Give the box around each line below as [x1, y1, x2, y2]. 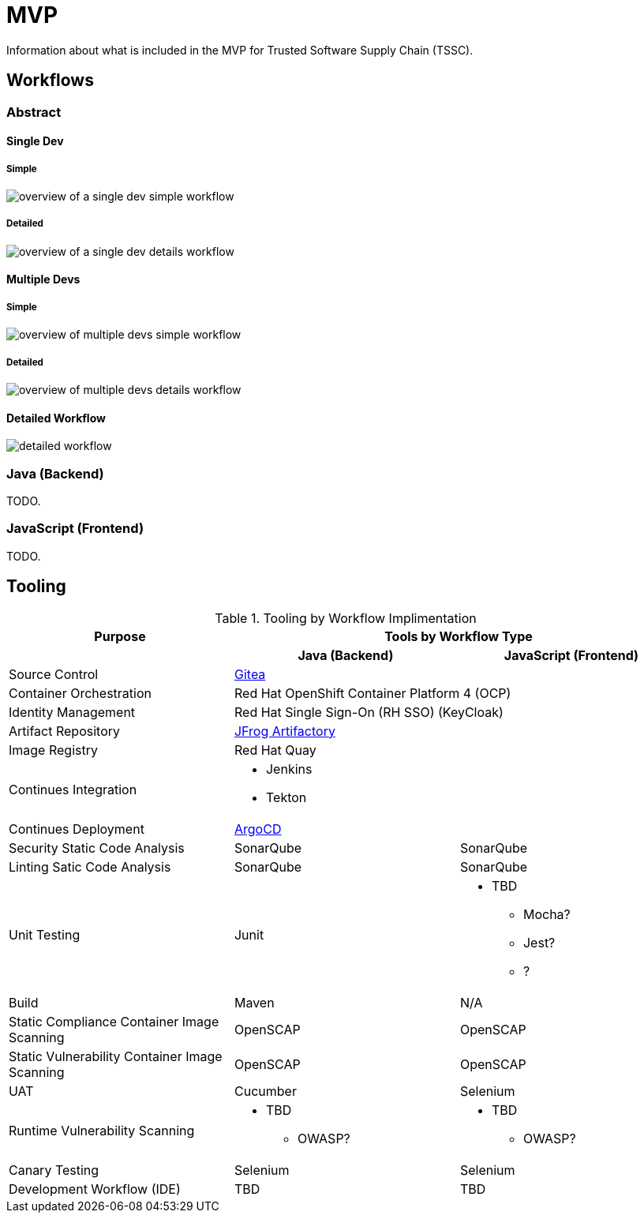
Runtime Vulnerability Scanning [9, 1122, 195, 1138]
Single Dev [6, 134, 64, 148]
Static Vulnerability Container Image [9, 1048, 223, 1064]
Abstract [6, 103, 62, 120]
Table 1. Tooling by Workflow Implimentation [215, 609, 477, 626]
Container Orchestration [9, 685, 152, 701]
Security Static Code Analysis [9, 839, 185, 856]
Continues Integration [9, 781, 137, 797]
